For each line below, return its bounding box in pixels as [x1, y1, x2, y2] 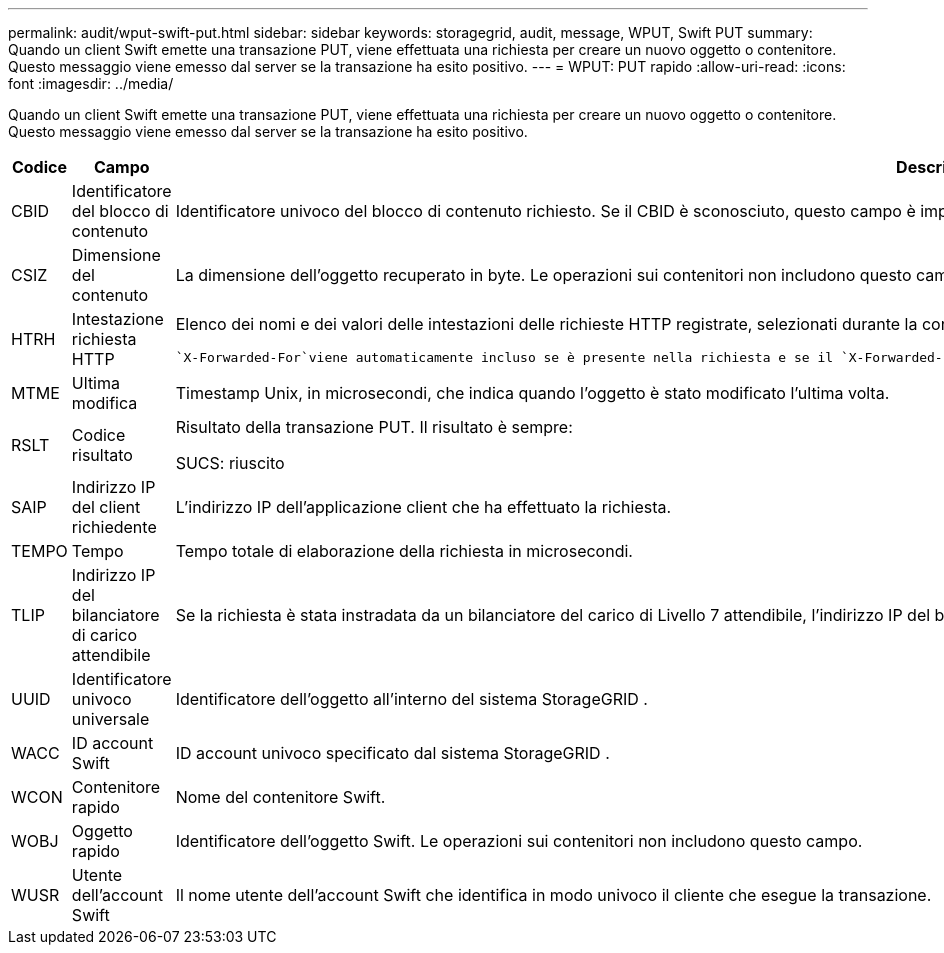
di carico [71, 625, 138, 645]
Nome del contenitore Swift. [175, 787, 386, 807]
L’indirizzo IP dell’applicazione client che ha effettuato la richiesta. [175, 497, 672, 517]
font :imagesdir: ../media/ [8, 75, 174, 92]
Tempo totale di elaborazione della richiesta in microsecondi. [175, 541, 633, 561]
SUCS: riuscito [175, 453, 285, 473]
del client [71, 497, 141, 517]
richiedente [71, 517, 157, 537]
